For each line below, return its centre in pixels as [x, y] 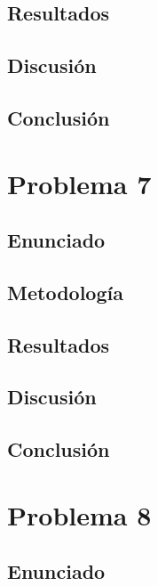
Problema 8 [79, 514]
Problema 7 [79, 183]
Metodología [65, 292]
